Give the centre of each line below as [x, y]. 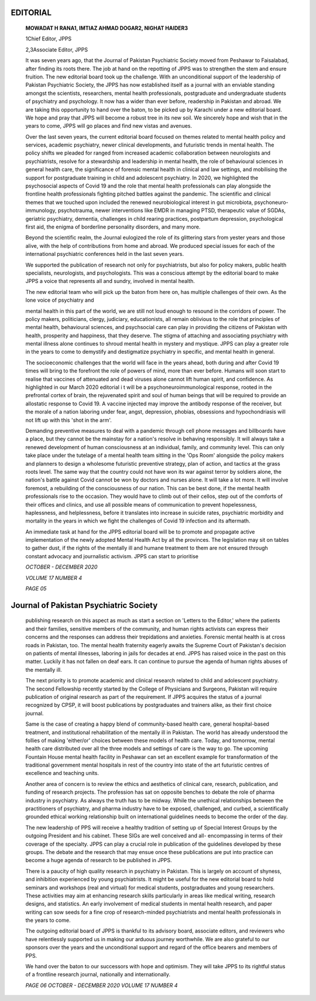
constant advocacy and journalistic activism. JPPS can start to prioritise [112, 556]
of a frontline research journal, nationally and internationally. [98, 975]
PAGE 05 [36, 589]
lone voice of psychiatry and [60, 300]
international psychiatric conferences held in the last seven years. [105, 254]
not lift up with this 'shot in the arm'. [69, 420]
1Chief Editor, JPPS [49, 39]
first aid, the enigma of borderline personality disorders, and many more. [113, 227]
